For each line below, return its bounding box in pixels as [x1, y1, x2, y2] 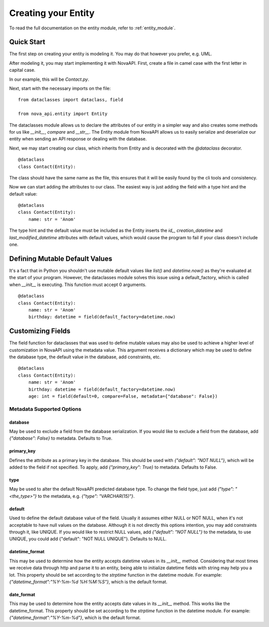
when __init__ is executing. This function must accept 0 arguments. [9, 282, 146, 288]
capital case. [9, 67, 36, 73]
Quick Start [9, 38, 45, 46]
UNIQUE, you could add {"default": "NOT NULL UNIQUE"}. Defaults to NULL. [9, 536, 167, 542]
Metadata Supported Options [9, 405, 82, 412]
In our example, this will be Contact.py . [9, 76, 90, 82]
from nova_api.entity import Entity [18, 111, 108, 117]
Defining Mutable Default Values [9, 254, 113, 263]
